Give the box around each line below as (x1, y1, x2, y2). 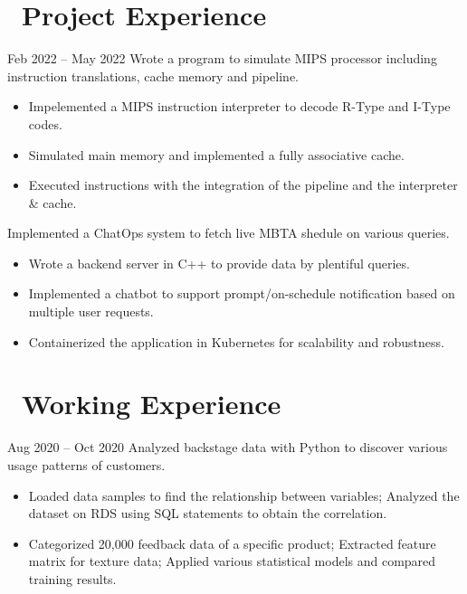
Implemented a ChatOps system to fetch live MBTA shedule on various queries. (7, 223, 450, 242)
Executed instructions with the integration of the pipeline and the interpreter (28, 175, 458, 194)
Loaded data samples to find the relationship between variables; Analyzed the (28, 486, 460, 504)
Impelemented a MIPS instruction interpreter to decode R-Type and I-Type (28, 97, 451, 116)
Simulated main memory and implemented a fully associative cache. (28, 145, 405, 164)
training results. (28, 569, 117, 588)
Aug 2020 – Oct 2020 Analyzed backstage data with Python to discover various (7, 438, 448, 457)
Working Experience (22, 385, 281, 422)
